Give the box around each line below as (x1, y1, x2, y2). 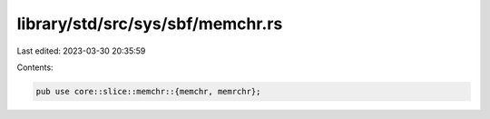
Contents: (16, 62, 54, 73)
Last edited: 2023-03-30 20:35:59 (16, 45, 146, 56)
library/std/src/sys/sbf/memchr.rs (16, 14, 283, 34)
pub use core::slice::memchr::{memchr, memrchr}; (35, 86, 261, 96)
